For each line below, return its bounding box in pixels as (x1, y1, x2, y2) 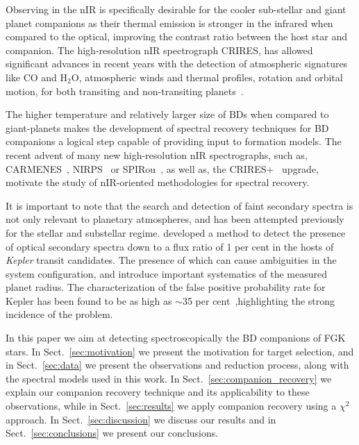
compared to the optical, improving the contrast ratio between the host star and (6, 29, 347, 44)
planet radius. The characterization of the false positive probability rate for (6, 280, 326, 294)
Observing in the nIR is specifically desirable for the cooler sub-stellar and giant (6, 2, 347, 16)
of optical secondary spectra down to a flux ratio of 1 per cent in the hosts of (6, 239, 334, 253)
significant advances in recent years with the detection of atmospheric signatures (6, 56, 348, 71)
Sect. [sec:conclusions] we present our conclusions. (6, 426, 219, 440)
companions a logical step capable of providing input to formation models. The (6, 134, 342, 149)
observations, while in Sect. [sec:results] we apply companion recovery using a (6, 398, 337, 413)
